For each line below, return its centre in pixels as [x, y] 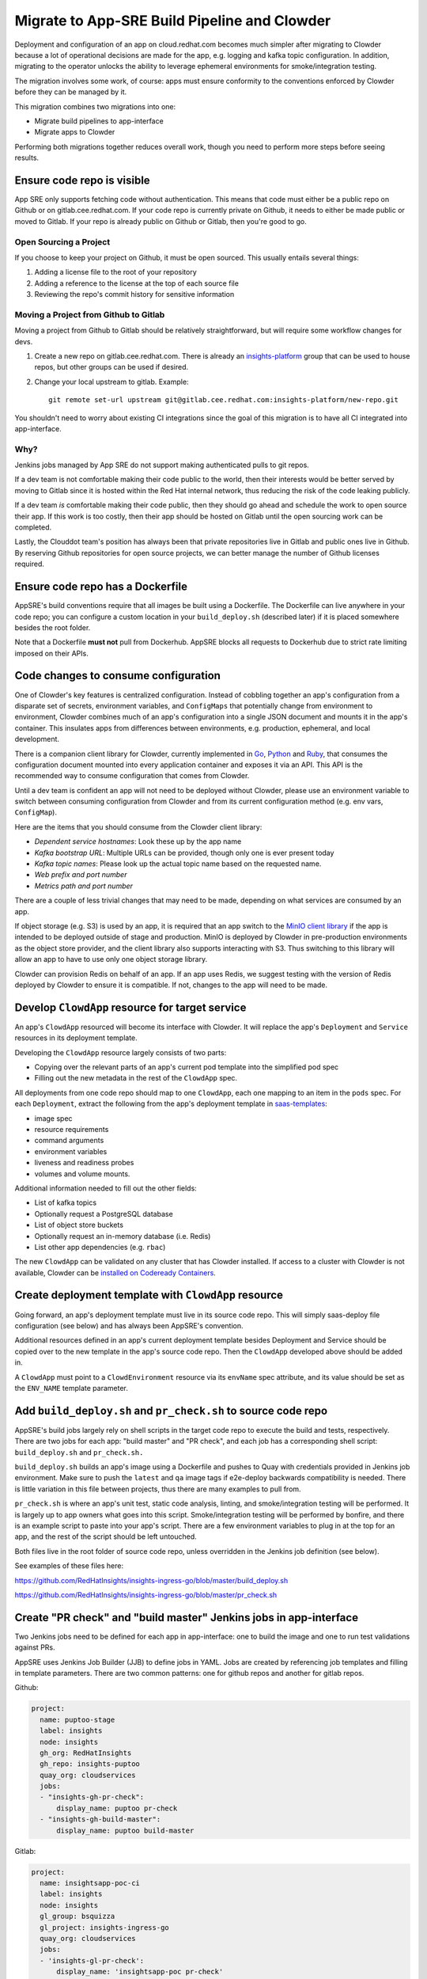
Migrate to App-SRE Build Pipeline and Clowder [173, 21]
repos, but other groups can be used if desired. [111, 367]
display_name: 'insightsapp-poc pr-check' [140, 1972]
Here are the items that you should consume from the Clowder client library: [138, 826]
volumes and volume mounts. [82, 1174]
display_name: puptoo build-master [125, 1830]
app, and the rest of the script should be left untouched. [106, 1536]
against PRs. [35, 1647]
